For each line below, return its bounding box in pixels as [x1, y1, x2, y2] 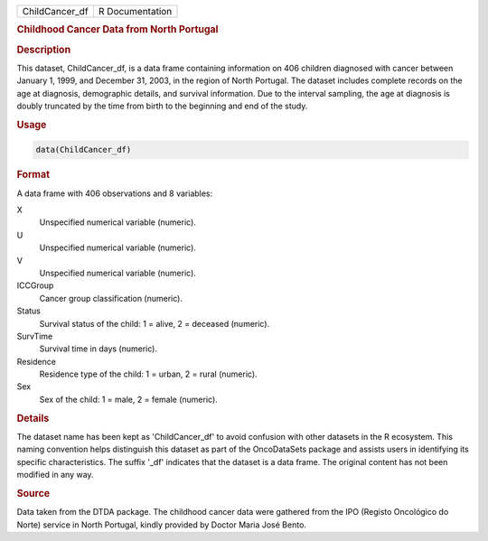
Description [16, 43, 71, 56]
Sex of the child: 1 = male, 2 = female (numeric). [39, 394, 219, 405]
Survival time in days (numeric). [39, 343, 158, 354]
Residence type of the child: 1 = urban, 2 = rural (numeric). [39, 368, 258, 379]
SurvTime [16, 331, 53, 341]
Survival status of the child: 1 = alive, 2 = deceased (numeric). [39, 318, 270, 329]
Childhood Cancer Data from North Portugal [16, 23, 219, 36]
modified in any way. [16, 470, 94, 480]
